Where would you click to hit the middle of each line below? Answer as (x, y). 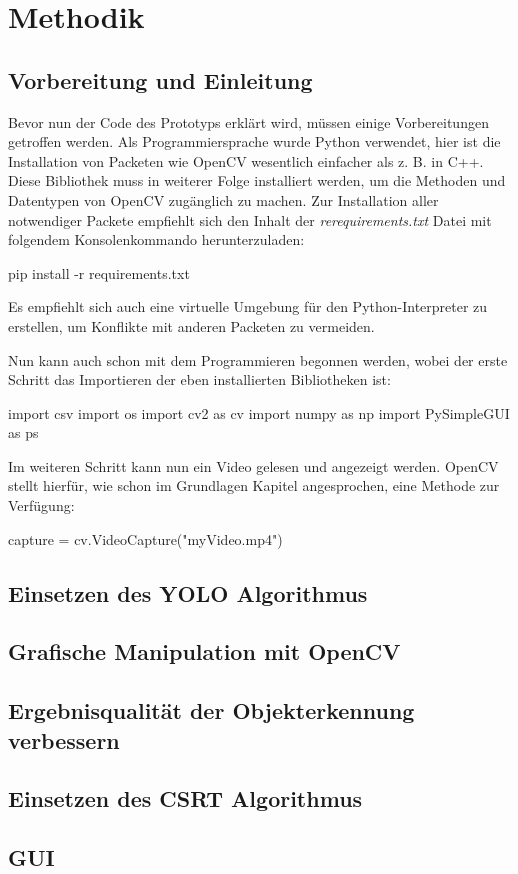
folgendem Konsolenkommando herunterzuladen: (156, 239)
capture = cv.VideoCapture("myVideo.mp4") (145, 538)
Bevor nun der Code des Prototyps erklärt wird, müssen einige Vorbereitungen (248, 121)
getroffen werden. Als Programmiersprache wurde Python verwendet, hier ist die (254, 141)
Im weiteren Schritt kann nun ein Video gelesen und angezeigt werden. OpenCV (253, 465)
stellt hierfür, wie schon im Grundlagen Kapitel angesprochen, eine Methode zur (254, 485)
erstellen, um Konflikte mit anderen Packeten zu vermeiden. (191, 325)
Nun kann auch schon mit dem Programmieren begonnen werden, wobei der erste (258, 359)
